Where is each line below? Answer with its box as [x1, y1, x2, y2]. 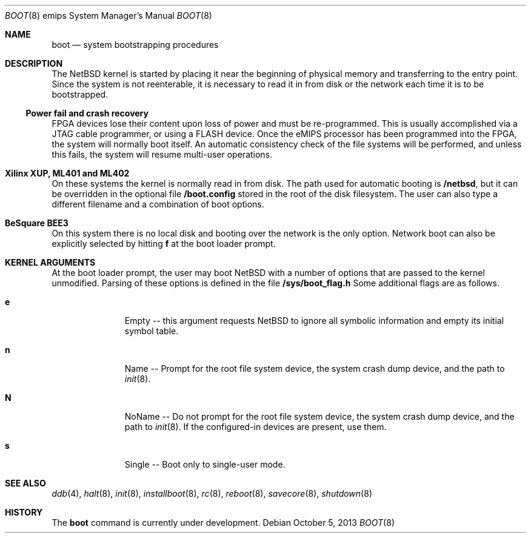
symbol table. [124, 326, 179, 336]
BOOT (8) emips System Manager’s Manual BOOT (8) [5, 10, 212, 21]
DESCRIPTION [5, 58, 63, 69]
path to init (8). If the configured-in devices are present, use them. [124, 422, 387, 432]
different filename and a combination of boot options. [52, 199, 264, 209]
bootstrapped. [52, 89, 109, 99]
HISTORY [5, 507, 43, 517]
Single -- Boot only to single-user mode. [124, 459, 286, 469]
